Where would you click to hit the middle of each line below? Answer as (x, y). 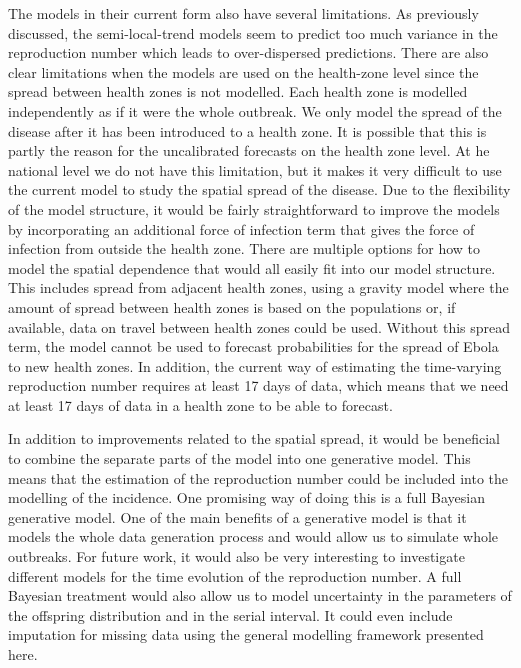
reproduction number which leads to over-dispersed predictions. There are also (248, 52)
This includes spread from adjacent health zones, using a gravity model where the (258, 287)
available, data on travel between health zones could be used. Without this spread (259, 326)
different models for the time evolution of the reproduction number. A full (235, 575)
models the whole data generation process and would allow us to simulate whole (253, 536)
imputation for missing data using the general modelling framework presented (246, 634)
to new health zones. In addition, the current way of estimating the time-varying (255, 365)
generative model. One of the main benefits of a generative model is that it (237, 516)
